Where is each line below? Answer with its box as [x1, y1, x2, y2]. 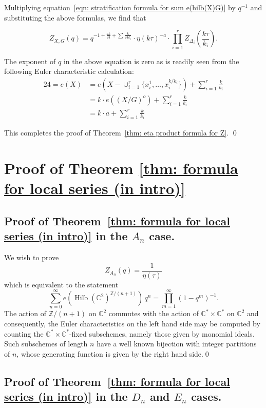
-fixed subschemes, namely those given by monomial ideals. [69, 328, 255, 339]
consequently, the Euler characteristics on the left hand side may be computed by [4, 318, 260, 328]
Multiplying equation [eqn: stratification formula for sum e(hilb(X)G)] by [4, 2, 236, 12]
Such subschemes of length [4, 338, 88, 349]
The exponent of [4, 55, 56, 66]
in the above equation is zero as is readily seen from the [63, 55, 239, 66]
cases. [191, 388, 222, 404]
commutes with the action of [108, 308, 199, 319]
